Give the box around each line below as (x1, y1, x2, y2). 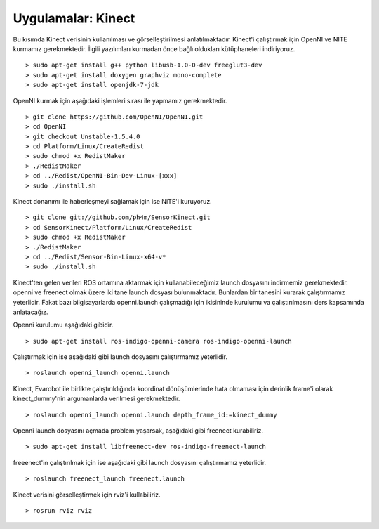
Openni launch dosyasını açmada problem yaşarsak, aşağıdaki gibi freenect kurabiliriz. (13, 426, 263, 435)
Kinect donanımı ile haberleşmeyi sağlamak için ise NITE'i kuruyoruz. (13, 197, 212, 206)
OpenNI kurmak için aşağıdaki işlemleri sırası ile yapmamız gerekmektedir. (13, 96, 227, 105)
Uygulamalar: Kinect (13, 11, 135, 26)
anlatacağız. (13, 308, 48, 316)
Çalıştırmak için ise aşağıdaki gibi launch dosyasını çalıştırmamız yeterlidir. (13, 353, 228, 361)
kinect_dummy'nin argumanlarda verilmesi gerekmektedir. (13, 394, 180, 403)
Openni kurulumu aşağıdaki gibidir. (13, 320, 114, 329)
